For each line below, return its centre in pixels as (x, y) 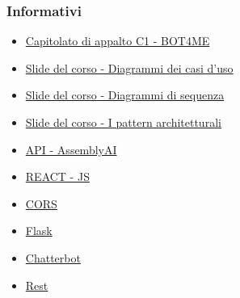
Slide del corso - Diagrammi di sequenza (125, 95)
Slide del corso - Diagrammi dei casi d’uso (129, 67)
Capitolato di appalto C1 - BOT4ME (118, 41)
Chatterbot (53, 257)
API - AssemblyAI (71, 149)
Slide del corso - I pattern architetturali (123, 122)
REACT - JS (57, 176)
